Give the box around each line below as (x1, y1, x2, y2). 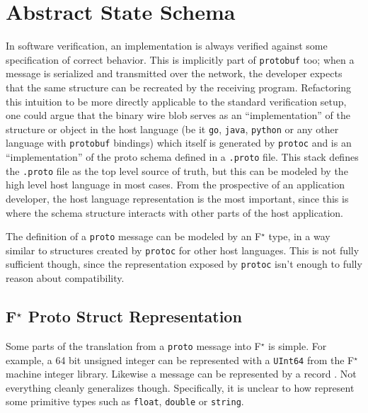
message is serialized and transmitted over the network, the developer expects (6, 66, 343, 81)
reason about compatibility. (6, 271, 125, 285)
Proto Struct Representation (28, 305, 242, 327)
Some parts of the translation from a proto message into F (6, 338, 261, 353)
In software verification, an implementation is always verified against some (6, 38, 328, 53)
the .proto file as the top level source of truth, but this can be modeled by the (6, 163, 348, 178)
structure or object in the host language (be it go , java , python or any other (6, 121, 339, 136)
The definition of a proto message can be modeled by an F (6, 229, 262, 244)
